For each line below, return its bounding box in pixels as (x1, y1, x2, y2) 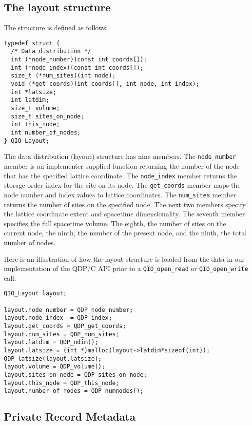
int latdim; (11, 97, 50, 104)
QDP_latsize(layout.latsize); (4, 355, 102, 362)
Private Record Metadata (4, 409, 136, 424)
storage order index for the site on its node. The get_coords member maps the (4, 180, 241, 190)
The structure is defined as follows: (4, 22, 108, 33)
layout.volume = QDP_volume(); (4, 363, 105, 370)
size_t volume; (11, 105, 60, 112)
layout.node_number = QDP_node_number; (4, 306, 133, 313)
